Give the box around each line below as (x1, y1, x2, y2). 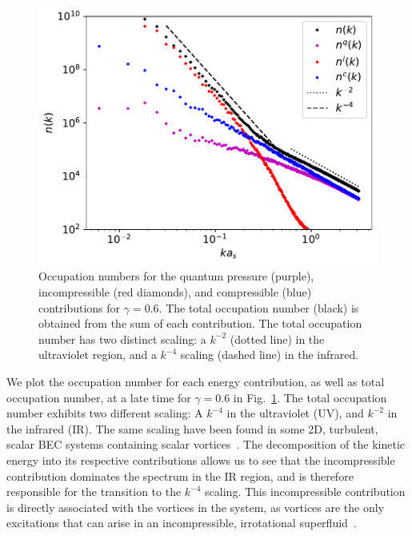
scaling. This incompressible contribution (205, 483, 406, 500)
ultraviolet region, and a (38, 346, 157, 363)
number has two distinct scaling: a (38, 330, 206, 347)
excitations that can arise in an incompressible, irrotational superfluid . (6, 514, 357, 531)
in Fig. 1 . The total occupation (233, 389, 387, 405)
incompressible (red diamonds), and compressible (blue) (38, 283, 312, 300)
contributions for (38, 299, 121, 316)
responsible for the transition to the (6, 483, 182, 500)
